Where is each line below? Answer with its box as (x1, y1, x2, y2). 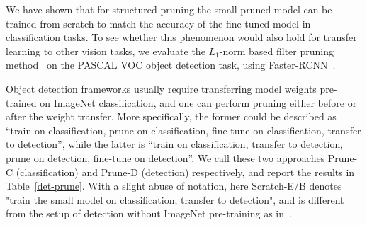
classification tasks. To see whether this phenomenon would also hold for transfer (6, 30, 357, 45)
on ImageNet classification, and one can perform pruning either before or (40, 95, 357, 110)
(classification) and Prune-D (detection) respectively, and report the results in (16, 164, 355, 179)
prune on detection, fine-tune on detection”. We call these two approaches (6, 150, 325, 165)
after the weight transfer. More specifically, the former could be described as (6, 109, 337, 124)
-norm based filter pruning (219, 43, 334, 58)
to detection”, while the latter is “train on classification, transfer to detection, (6, 137, 344, 151)
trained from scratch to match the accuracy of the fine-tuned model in (6, 16, 311, 30)
